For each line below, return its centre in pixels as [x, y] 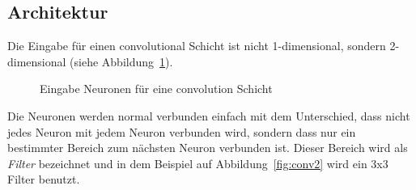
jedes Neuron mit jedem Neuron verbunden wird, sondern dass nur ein [182, 131]
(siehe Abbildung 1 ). [121, 61]
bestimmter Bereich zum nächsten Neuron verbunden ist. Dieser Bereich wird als [208, 148]
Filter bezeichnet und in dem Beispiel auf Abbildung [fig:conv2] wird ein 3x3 [198, 163]
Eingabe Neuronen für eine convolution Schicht [156, 89]
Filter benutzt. [44, 179]
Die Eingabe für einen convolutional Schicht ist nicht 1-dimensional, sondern [197, 46]
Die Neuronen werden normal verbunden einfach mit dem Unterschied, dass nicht [209, 115]
